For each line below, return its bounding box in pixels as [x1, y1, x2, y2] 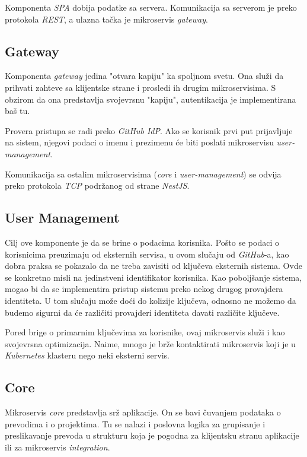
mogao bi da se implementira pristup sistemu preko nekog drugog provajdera [5, 283, 283, 295]
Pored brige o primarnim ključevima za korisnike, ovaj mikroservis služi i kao [5, 326, 285, 338]
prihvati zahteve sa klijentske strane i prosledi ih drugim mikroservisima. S [5, 81, 276, 93]
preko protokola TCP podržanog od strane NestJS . [5, 179, 190, 192]
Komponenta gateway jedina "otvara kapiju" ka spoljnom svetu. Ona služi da [5, 69, 284, 82]
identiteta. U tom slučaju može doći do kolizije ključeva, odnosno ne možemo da [5, 294, 296, 306]
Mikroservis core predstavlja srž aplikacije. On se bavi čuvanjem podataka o [5, 406, 281, 418]
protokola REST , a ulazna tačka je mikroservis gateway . [5, 12, 208, 25]
